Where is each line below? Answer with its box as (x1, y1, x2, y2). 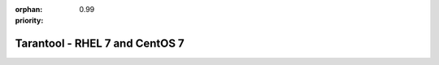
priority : (15, 16, 44, 26)
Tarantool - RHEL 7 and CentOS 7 (15, 37, 185, 51)
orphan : (15, 5, 43, 14)
